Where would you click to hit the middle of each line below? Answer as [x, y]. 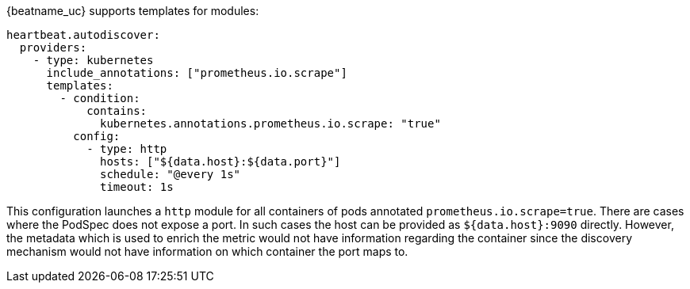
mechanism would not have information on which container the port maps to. [207, 251]
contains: [117, 111]
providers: [53, 48]
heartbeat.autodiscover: [83, 35]
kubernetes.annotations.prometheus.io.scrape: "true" [270, 124]
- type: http [127, 149]
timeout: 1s [137, 187]
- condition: [100, 98]
